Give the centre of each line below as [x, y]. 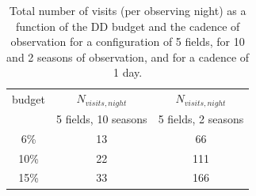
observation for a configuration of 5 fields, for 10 [128, 41]
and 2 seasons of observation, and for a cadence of [128, 57]
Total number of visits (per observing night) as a [128, 10]
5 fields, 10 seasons [102, 118]
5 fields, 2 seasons [201, 118]
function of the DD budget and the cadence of [128, 26]
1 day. [128, 72]
